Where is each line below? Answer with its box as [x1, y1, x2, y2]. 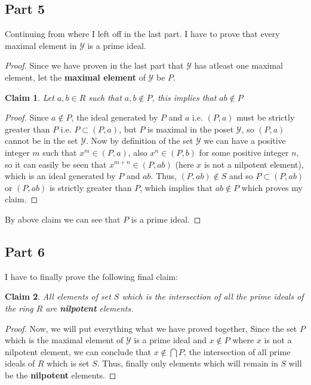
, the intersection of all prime [184, 345, 291, 358]
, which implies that [140, 181, 213, 193]
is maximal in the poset [147, 122, 234, 135]
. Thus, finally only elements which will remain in [97, 357, 278, 369]
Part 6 [5, 242, 45, 260]
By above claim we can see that [5, 212, 121, 225]
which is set [47, 357, 90, 369]
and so [229, 170, 253, 182]
